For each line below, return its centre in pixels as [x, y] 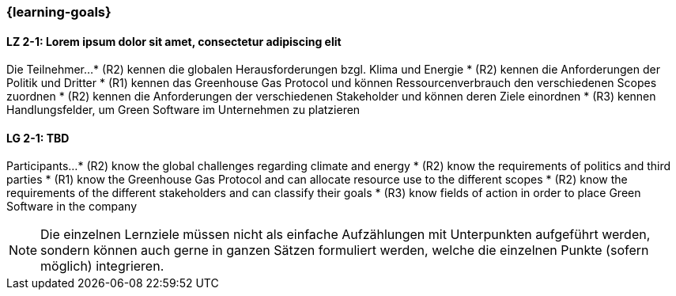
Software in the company [72, 207]
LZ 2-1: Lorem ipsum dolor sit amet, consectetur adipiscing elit [174, 41]
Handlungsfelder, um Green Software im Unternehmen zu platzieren [183, 110]
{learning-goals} [59, 12]
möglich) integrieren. [102, 266]
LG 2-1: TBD [38, 138]
